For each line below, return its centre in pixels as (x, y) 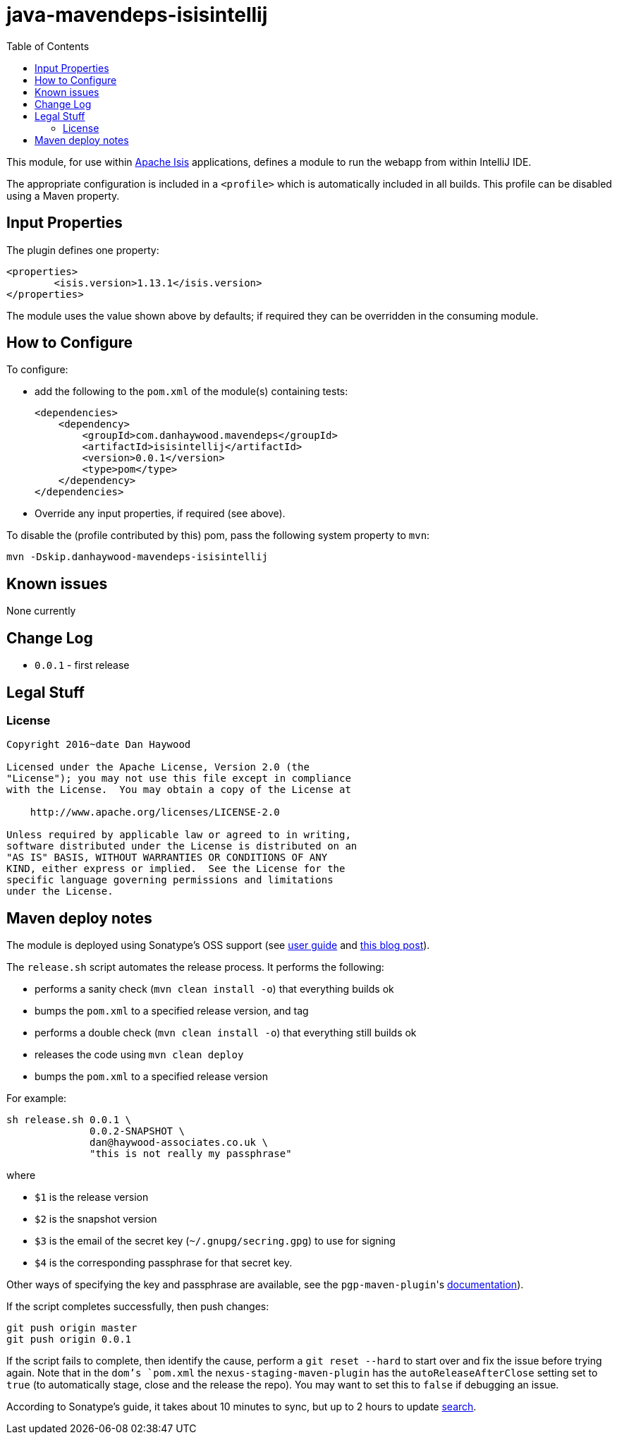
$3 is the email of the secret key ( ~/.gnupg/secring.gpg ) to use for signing (215, 1241)
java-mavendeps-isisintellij (137, 15)
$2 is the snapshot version (96, 1219)
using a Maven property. (63, 195)
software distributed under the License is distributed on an (182, 846)
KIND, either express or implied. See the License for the (176, 869)
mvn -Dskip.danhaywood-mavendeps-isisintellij (137, 557)
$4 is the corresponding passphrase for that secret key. (164, 1263)
